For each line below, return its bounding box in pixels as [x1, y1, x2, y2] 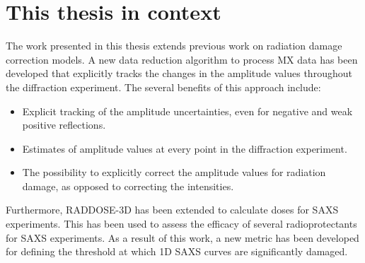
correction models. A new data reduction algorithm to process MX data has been [6, 52, 358, 66]
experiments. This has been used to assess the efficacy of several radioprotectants [6, 216, 357, 231]
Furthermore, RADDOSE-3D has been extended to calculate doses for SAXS [6, 202, 339, 217]
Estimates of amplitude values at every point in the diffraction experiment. [22, 141, 347, 156]
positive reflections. [22, 117, 106, 132]
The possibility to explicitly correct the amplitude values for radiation [22, 165, 326, 180]
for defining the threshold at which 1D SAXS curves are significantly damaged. [6, 244, 348, 259]
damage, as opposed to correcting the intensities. [22, 178, 234, 193]
